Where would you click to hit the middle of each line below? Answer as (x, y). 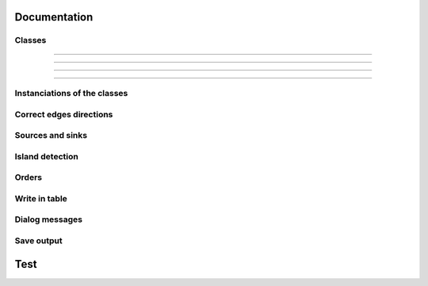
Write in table (41, 198)
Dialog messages (49, 219)
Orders (29, 177)
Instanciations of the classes (71, 93)
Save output (38, 240)
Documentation (54, 17)
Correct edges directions (64, 114)
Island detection (46, 156)
